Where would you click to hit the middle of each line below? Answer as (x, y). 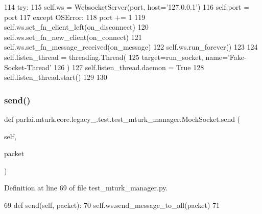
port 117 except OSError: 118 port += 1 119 (75, 17)
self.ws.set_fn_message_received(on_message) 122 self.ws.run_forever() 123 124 (131, 47)
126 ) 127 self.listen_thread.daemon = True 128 (129, 67)
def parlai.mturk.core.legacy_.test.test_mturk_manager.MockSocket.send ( (122, 119)
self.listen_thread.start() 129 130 (56, 77)
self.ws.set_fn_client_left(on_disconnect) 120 (76, 27)
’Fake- (237, 57)
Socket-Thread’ (28, 67)
